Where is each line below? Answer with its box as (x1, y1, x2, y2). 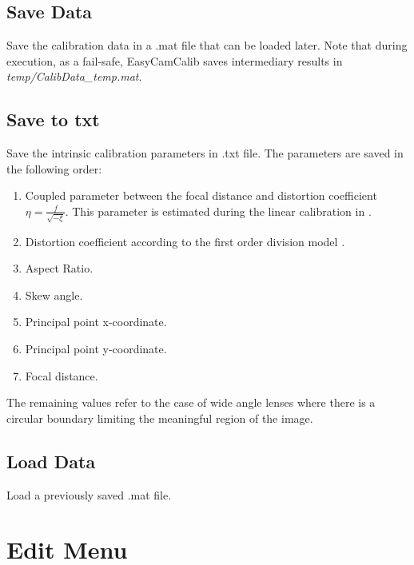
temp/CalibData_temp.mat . (6, 68, 142, 85)
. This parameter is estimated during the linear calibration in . (65, 202, 372, 219)
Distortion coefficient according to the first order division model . (25, 233, 345, 249)
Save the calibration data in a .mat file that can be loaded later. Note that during (6, 37, 408, 54)
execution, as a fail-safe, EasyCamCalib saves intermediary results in (6, 52, 343, 69)
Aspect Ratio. (25, 260, 94, 277)
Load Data (6, 448, 96, 473)
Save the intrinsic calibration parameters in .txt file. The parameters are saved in (6, 145, 404, 161)
